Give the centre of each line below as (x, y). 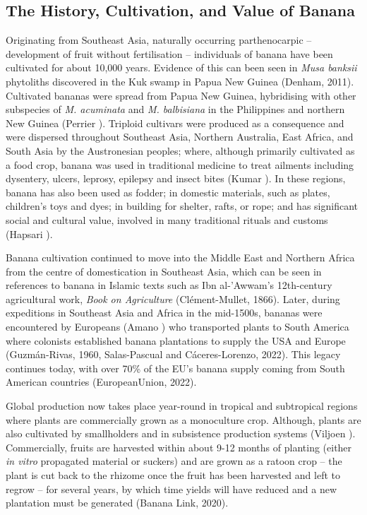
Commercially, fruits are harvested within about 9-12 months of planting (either (179, 447)
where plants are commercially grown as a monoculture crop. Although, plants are (183, 419)
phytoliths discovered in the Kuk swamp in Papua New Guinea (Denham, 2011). (180, 81)
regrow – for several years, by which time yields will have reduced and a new (172, 489)
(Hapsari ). (29, 233)
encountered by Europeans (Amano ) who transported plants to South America (178, 327)
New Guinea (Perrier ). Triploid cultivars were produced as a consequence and (175, 123)
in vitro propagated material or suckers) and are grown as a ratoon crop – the (174, 461)
